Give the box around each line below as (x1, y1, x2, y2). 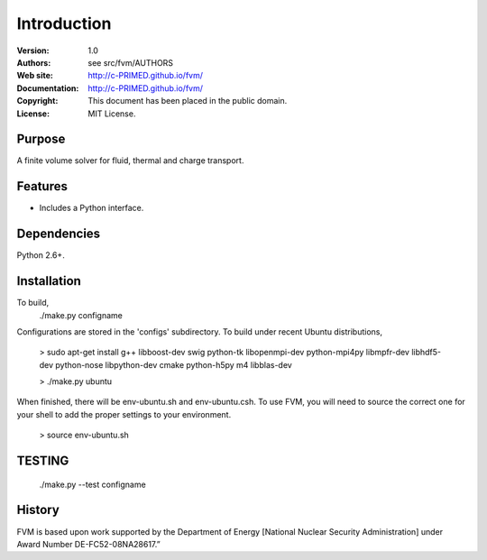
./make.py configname (39, 309, 124, 320)
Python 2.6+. (16, 250, 65, 261)
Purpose (16, 132, 66, 147)
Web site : (16, 70, 53, 81)
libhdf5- (411, 347, 442, 358)
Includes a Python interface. (39, 203, 144, 214)
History (16, 502, 60, 518)
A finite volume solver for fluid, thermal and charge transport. (16, 155, 244, 166)
